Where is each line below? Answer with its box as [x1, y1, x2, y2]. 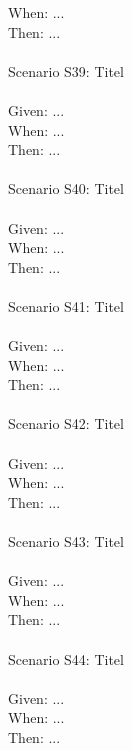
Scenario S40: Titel [8, 178, 124, 199]
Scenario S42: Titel [8, 413, 124, 434]
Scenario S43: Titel [8, 531, 124, 552]
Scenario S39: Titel [8, 60, 124, 81]
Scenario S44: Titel [8, 648, 124, 669]
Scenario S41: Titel [8, 295, 124, 316]
